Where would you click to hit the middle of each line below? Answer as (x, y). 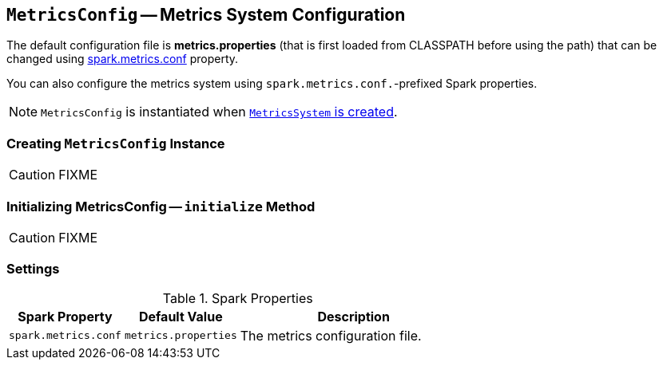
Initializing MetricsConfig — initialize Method (161, 206)
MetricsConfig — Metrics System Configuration (206, 15)
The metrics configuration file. (331, 335)
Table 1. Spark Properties (238, 298)
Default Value (181, 316)
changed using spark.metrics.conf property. (123, 59)
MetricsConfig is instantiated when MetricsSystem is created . (219, 112)
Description (353, 316)
